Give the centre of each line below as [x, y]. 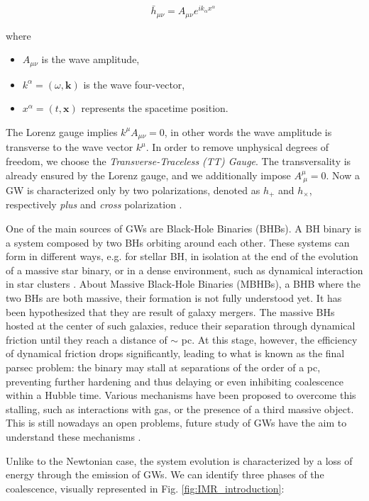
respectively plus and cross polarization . [94, 204]
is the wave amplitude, [90, 59]
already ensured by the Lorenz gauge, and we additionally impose [148, 175]
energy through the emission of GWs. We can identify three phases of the [165, 474]
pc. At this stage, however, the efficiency [269, 339]
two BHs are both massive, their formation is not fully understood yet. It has [174, 298]
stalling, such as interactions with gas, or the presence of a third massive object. [180, 409]
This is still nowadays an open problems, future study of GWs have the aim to [176, 423]
